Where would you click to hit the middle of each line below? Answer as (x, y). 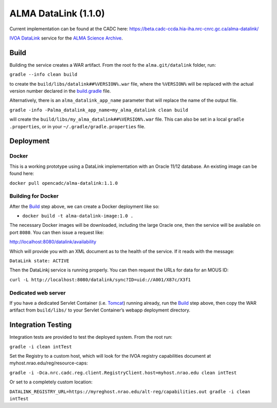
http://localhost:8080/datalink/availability (53, 242)
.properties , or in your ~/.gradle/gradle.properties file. (77, 126)
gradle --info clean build (43, 75)
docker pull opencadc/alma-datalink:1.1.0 (64, 183)
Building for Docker (34, 196)
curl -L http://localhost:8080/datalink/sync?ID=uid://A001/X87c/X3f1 (100, 279)
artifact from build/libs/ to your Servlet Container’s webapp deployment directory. (100, 310)
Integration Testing (41, 325)
